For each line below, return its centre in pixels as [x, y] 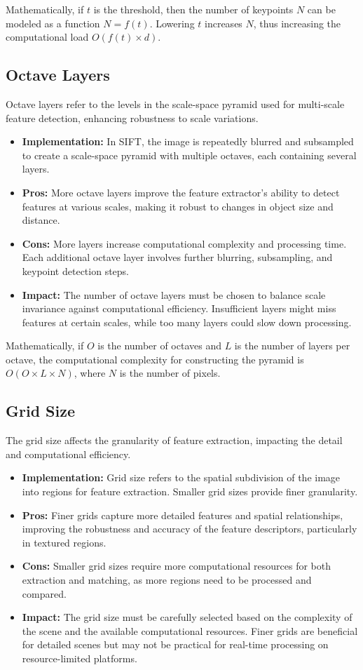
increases [224, 23]
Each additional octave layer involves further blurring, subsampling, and [177, 257]
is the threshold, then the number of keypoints [193, 9]
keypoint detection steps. [76, 270]
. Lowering [172, 23]
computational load [47, 37]
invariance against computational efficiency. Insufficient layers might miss [179, 308]
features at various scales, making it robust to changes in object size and [178, 206]
